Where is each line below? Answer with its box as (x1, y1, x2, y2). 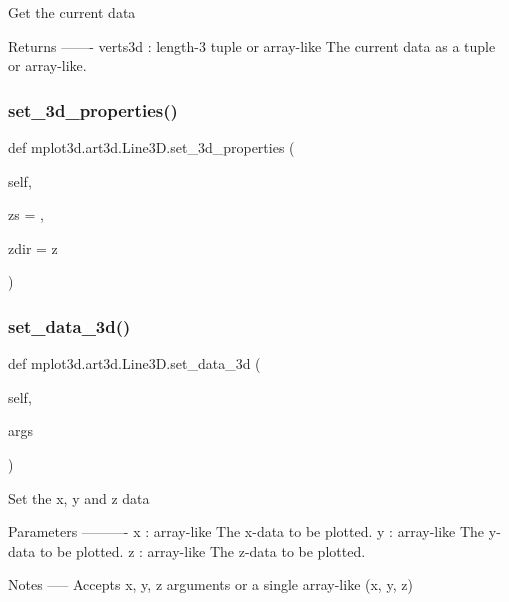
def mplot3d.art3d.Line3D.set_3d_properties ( (8, 137, 295, 157)
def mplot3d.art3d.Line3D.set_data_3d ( (8, 353, 261, 374)
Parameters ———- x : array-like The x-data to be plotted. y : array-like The (8, 521, 485, 542)
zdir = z (8, 237, 58, 258)
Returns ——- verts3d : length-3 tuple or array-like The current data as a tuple (8, 35, 496, 56)
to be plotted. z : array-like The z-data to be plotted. (39, 540, 366, 561)
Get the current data (8, 2, 136, 22)
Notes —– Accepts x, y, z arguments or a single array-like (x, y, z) (8, 574, 413, 595)
